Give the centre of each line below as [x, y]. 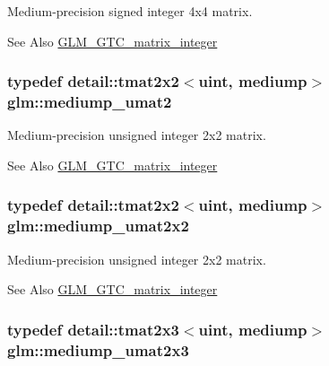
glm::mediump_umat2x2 [98, 226]
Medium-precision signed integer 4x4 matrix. [130, 11]
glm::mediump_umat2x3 [98, 349]
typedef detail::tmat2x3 [93, 329]
